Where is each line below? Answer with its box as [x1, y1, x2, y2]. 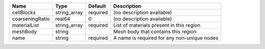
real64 [55, 16, 71, 22]
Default [88, 3, 106, 9]
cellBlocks [12, 9, 36, 16]
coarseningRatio [12, 16, 50, 22]
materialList [12, 22, 39, 29]
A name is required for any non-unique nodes [113, 34, 218, 41]
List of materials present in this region [113, 22, 201, 29]
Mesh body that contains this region [113, 28, 197, 35]
